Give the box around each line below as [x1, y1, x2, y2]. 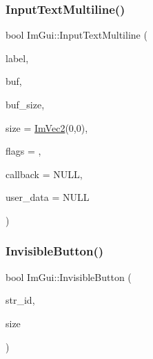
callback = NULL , [6, 166, 83, 181]
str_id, [6, 293, 35, 307]
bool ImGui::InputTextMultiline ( [6, 28, 147, 42]
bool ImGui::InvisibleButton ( [6, 269, 132, 284]
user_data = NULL [6, 190, 90, 204]
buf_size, [6, 97, 45, 111]
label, [6, 50, 29, 65]
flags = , [6, 144, 41, 158]
